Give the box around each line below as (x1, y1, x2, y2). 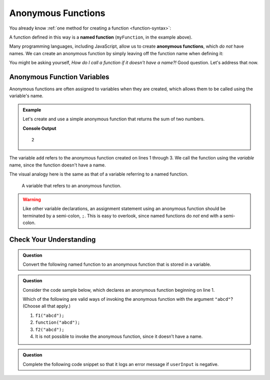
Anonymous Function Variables (9, 73, 109, 81)
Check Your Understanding (9, 235, 96, 244)
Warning (22, 196, 41, 203)
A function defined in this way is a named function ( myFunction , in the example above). (9, 34, 192, 40)
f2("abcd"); (35, 326, 64, 332)
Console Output (22, 125, 56, 131)
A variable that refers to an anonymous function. (21, 182, 121, 188)
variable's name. (9, 93, 43, 99)
